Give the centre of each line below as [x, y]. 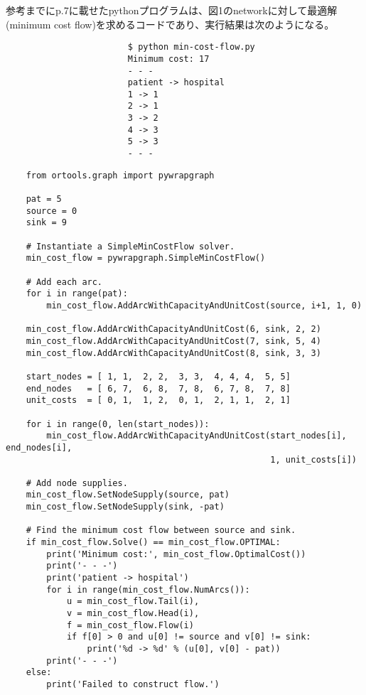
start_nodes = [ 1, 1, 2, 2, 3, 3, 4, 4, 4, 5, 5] [158, 376]
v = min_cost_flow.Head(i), [133, 614]
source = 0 [52, 211]
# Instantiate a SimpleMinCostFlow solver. [130, 246]
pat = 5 [44, 199]
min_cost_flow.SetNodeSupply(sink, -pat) [125, 507]
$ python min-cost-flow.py [191, 47]
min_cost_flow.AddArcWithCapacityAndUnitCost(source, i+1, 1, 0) [204, 305]
